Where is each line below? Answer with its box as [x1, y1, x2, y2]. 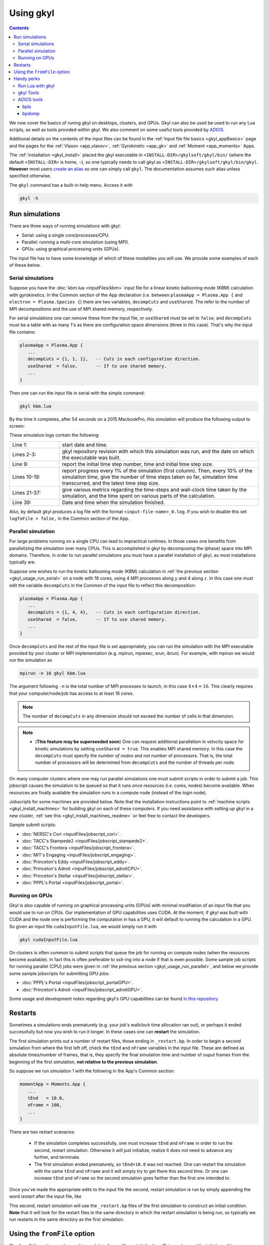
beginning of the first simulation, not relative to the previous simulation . [9, 1059, 158, 1065]
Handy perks [13, 76, 40, 82]
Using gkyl [9, 7, 55, 18]
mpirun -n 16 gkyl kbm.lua [19, 670, 86, 676]
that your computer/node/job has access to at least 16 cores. [9, 690, 134, 696]
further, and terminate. [34, 1154, 81, 1160]
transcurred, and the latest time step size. [62, 480, 160, 487]
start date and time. [62, 441, 108, 448]
